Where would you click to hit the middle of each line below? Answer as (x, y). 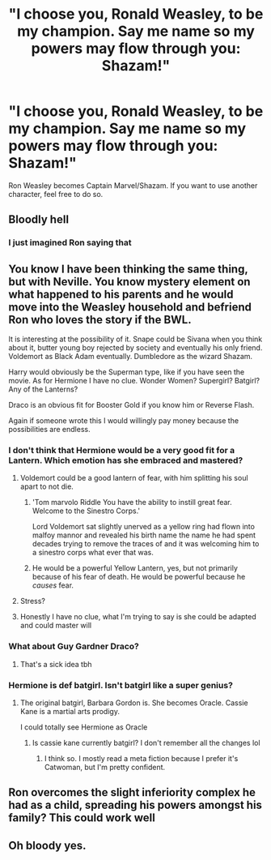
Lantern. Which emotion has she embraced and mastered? (126, 460)
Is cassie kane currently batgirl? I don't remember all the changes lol (146, 742)
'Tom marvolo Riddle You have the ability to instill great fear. (132, 503)
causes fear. (53, 585)
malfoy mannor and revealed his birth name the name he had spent (144, 535)
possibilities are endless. (49, 430)
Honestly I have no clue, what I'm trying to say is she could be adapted (138, 617)
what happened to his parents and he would (121, 294)
